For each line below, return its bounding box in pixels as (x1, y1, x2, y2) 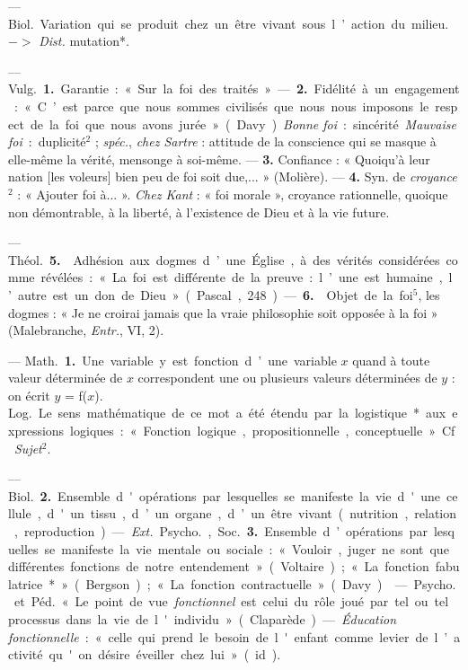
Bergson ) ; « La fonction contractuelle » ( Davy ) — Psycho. (85, 574, 456, 593)
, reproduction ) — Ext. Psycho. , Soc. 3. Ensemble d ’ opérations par (13, 522, 428, 541)
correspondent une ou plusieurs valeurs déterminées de (137, 368, 437, 387)
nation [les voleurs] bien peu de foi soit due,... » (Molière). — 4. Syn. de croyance (8, 167, 457, 186)
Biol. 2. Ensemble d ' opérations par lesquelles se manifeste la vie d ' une (8, 486, 440, 505)
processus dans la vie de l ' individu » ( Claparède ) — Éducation (8, 610, 397, 628)
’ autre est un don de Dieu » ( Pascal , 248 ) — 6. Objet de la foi (8, 285, 413, 304)
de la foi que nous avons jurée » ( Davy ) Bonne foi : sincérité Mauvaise (30, 114, 456, 133)
